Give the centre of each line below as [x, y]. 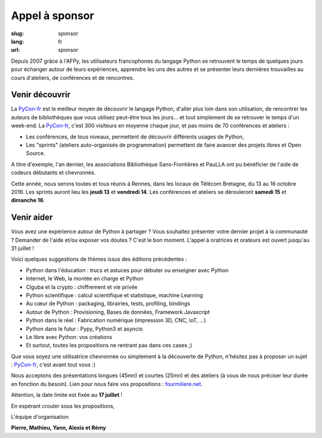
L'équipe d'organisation [40, 417]
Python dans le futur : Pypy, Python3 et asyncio [84, 329]
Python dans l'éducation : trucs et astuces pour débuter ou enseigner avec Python [127, 270]
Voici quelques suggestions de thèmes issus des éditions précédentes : [99, 259]
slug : [17, 33]
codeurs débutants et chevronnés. [53, 172]
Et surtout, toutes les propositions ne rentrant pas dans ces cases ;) [109, 346]
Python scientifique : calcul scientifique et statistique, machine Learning [114, 295]
